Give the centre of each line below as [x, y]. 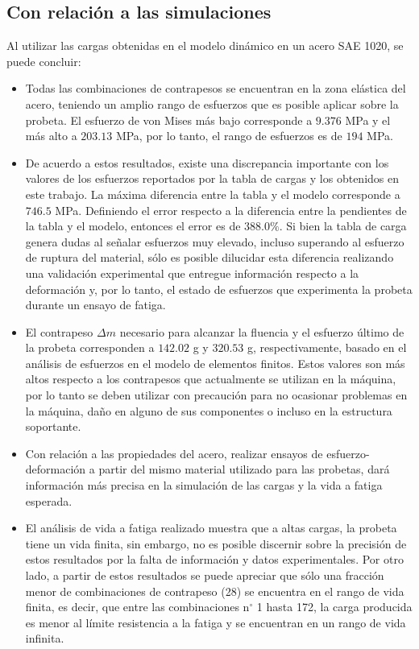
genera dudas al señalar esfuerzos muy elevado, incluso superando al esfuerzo [215, 241]
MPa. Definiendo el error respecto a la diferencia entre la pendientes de [231, 210]
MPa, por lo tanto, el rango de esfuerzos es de [229, 136]
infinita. [45, 638]
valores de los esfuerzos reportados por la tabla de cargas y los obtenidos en [212, 178]
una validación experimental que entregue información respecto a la [192, 273]
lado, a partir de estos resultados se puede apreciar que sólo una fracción [205, 575]
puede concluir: [44, 61]
